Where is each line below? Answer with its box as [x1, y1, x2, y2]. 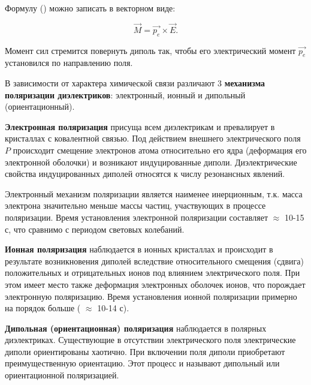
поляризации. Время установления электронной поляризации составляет [5, 210, 268, 223]
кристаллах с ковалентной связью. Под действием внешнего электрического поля [5, 132, 301, 145]
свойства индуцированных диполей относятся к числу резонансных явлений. [5, 167, 285, 180]
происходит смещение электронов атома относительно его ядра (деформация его [13, 143, 307, 156]
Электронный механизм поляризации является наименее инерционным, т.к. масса [5, 187, 303, 200]
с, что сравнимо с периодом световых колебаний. [5, 222, 185, 235]
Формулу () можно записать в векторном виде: [5, 2, 176, 14]
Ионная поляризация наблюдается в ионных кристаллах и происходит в [5, 243, 273, 255]
